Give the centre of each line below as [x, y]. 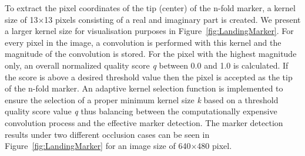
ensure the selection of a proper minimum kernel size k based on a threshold [142, 99]
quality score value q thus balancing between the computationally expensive [141, 111]
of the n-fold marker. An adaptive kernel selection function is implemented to [144, 88]
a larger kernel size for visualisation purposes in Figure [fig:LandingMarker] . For [149, 31]
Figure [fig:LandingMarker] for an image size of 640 [98, 146]
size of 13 [21, 19]
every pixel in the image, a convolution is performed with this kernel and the [143, 42]
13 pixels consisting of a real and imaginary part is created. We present [172, 19]
